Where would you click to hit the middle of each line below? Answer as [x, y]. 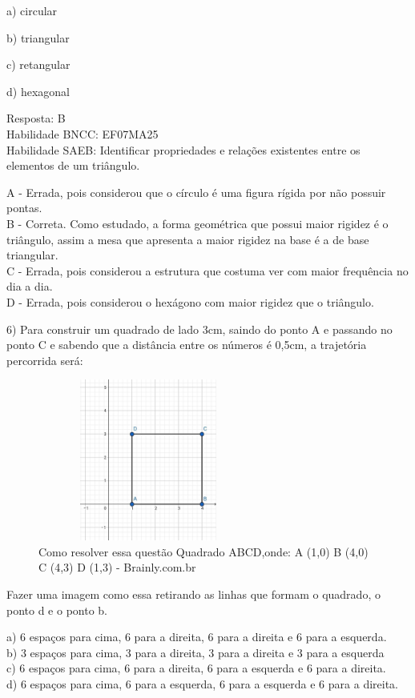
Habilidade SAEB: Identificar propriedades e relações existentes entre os [183, 149]
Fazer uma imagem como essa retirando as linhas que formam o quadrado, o [193, 594]
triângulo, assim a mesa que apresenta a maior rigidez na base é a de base [188, 239]
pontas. [24, 208]
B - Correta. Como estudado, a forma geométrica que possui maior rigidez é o [197, 223]
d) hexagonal [38, 91]
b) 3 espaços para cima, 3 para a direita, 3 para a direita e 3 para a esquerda [195, 652]
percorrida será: [45, 360]
